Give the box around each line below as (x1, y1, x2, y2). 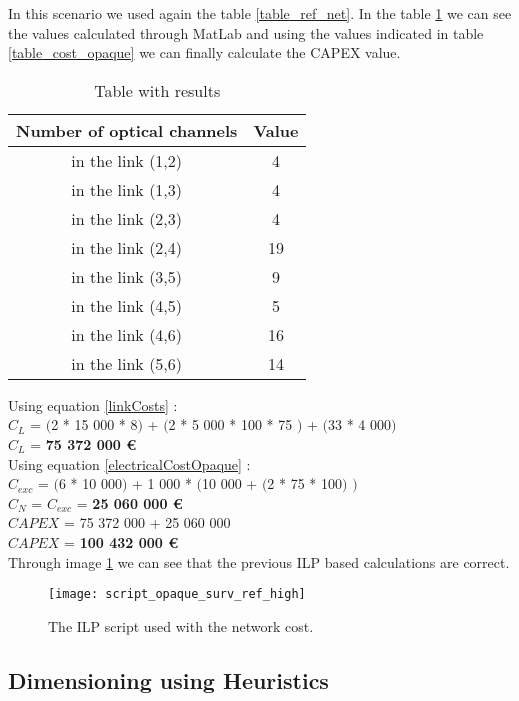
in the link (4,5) (71, 293, 183, 317)
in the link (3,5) (71, 264, 183, 288)
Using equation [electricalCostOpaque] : (8, 453, 251, 474)
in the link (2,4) (71, 235, 183, 259)
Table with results (94, 78, 221, 102)
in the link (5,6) (71, 351, 183, 375)
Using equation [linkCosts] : (8, 394, 178, 415)
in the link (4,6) (71, 322, 183, 346)
